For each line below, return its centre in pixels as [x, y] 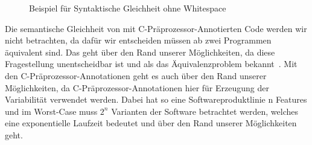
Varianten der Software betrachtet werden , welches [205, 111]
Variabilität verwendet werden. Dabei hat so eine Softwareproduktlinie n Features [156, 99]
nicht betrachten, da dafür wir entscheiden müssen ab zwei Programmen [138, 40]
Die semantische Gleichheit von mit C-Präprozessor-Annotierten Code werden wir [156, 28]
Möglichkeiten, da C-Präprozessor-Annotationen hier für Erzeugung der [137, 87]
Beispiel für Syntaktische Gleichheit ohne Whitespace [128, 8]
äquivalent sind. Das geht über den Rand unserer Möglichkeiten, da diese [140, 52]
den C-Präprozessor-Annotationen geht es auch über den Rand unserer [136, 75]
